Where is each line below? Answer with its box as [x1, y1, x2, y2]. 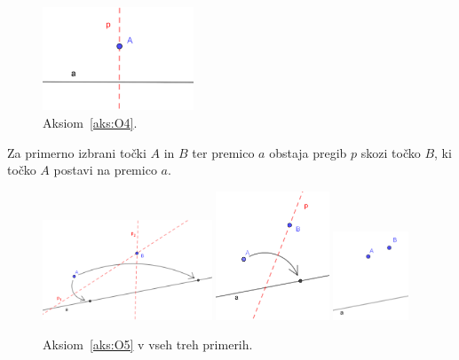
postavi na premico [53, 160, 157, 179]
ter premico [192, 143, 255, 161]
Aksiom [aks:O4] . [43, 113, 138, 132]
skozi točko [360, 143, 421, 161]
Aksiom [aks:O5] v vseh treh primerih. [43, 335, 253, 354]
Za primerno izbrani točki [7, 143, 146, 161]
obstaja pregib [269, 143, 347, 161]
